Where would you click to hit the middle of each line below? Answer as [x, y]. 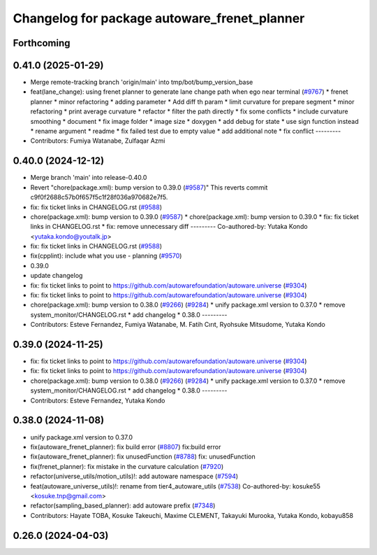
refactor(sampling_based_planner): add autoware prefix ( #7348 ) [123, 506]
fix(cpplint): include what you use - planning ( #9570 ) [106, 256]
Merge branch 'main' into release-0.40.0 [89, 178]
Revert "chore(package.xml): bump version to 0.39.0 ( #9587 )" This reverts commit [149, 187]
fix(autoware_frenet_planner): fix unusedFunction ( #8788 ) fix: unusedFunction [143, 457]
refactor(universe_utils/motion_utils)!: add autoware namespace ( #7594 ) [134, 477]
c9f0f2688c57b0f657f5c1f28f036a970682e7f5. [99, 197]
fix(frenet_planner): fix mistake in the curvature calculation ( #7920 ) [127, 466]
